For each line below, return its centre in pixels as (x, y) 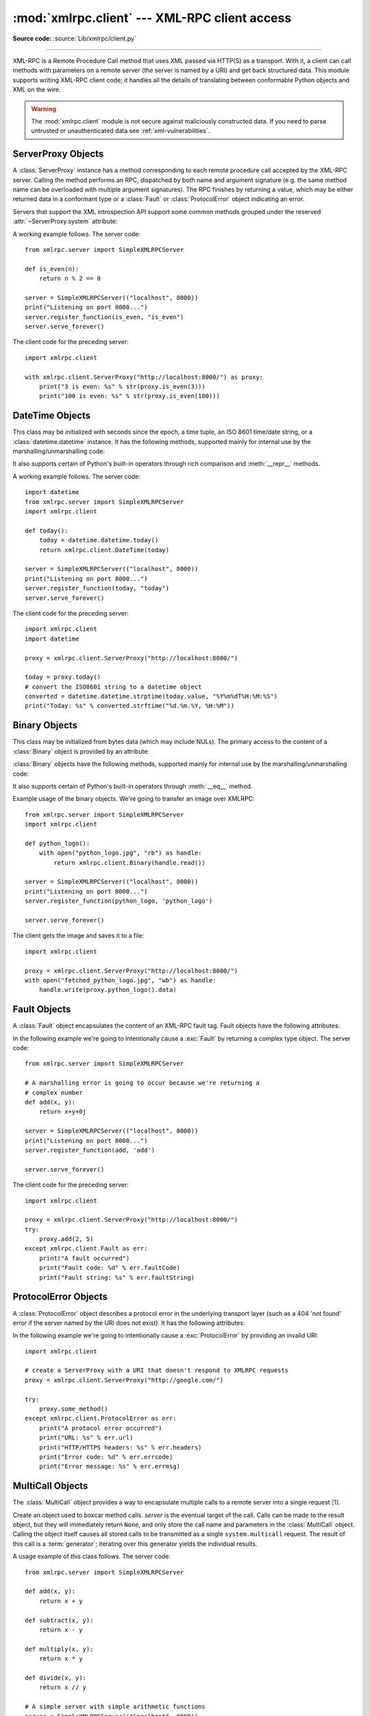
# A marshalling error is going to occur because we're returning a (142, 1083)
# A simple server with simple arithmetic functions (115, 1707)
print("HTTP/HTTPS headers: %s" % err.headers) (120, 1447)
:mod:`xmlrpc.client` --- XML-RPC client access (152, 18)
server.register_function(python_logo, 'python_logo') (119, 901)
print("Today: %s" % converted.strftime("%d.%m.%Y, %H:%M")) (129, 706)
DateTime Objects (52, 416)
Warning (44, 108)
